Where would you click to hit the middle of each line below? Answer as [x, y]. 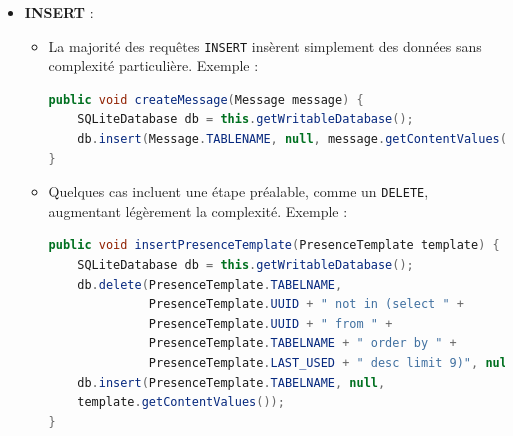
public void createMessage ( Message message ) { [206, 99]
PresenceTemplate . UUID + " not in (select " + [306, 304]
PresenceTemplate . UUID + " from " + [270, 323]
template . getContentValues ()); [181, 402]
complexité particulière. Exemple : [153, 65]
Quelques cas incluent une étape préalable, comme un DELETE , [238, 191]
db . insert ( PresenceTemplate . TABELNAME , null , [231, 382]
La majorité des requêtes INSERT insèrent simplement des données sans [265, 45]
